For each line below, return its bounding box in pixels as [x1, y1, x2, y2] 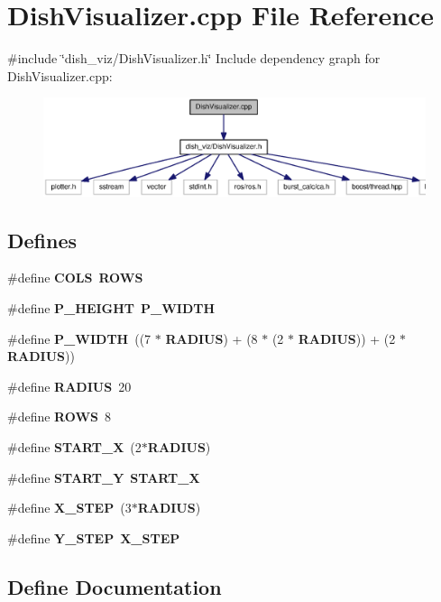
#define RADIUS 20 [7, 376, 132, 395]
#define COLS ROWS [7, 268, 143, 287]
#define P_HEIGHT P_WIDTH [7, 299, 216, 318]
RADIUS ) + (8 [165, 329, 258, 347]
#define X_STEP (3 [7, 498, 132, 517]
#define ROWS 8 [7, 407, 111, 426]
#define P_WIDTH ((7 [7, 329, 152, 347]
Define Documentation [7, 572, 222, 600]
